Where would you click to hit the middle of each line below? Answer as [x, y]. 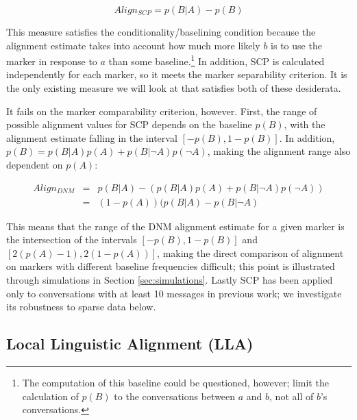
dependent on [35, 164]
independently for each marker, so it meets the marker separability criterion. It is [177, 74]
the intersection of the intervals [72, 239]
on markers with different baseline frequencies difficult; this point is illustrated [171, 266]
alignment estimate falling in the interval [92, 137]
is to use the [296, 45]
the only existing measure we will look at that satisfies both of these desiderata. [174, 88]
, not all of [292, 396]
